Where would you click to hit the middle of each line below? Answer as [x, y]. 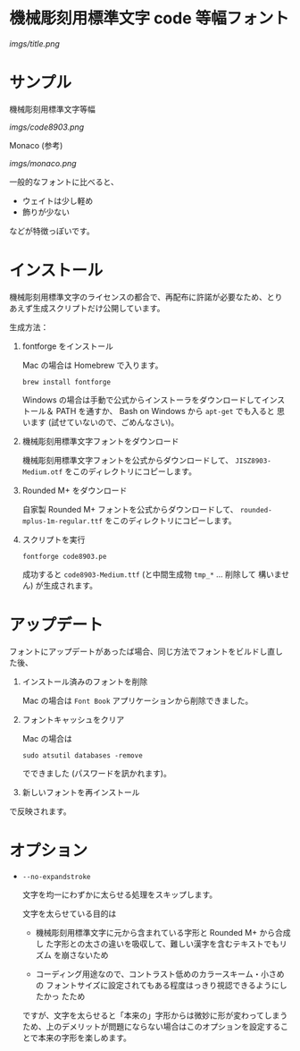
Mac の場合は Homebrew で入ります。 [92, 365]
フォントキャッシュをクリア [73, 719]
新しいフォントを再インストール [81, 792]
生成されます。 [71, 585]
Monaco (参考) [36, 145]
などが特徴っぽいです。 [52, 231]
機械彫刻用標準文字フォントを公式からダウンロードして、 [128, 460]
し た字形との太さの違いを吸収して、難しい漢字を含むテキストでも [157, 944]
